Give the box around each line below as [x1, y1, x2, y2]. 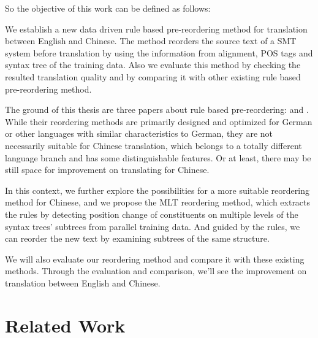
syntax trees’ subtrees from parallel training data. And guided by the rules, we [5, 220, 300, 232]
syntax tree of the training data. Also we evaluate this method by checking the [5, 58, 301, 71]
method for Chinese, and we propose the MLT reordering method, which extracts [5, 196, 311, 209]
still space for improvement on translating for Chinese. [5, 163, 210, 176]
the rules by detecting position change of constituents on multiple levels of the [5, 207, 298, 220]
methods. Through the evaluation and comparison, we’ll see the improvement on [5, 264, 307, 277]
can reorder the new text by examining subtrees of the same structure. [5, 232, 270, 245]
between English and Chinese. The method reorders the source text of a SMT [5, 34, 297, 47]
